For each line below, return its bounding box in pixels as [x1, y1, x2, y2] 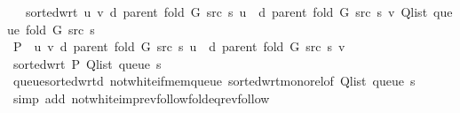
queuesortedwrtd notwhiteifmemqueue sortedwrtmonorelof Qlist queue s [12, 72, 416, 90]
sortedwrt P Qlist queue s [12, 54, 162, 72]
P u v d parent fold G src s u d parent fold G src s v [12, 37, 345, 56]
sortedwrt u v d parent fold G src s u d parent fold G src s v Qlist [25, 3, 428, 20]
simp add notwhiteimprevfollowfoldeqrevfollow [12, 88, 270, 107]
